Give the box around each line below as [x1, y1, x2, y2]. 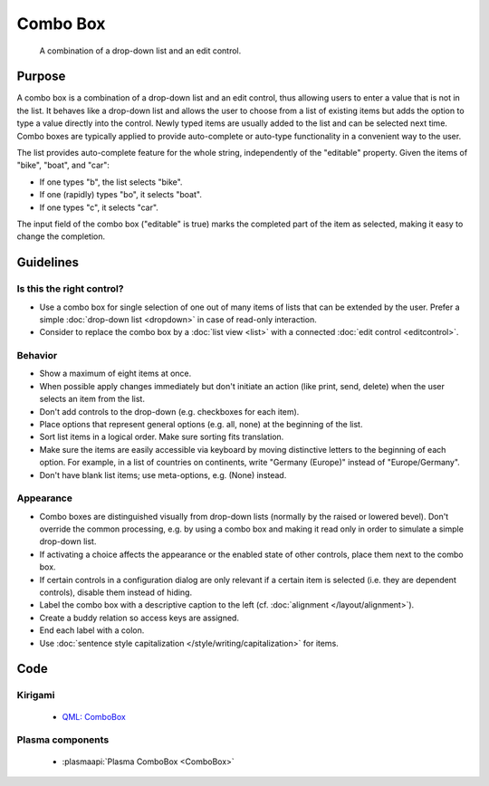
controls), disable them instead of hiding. [39, 587, 193, 598]
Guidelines [16, 254, 79, 271]
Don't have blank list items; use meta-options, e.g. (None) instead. [39, 469, 287, 480]
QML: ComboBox [62, 711, 126, 722]
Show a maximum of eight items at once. [39, 368, 192, 379]
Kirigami [16, 689, 55, 702]
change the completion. [16, 231, 106, 242]
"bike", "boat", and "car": [16, 159, 110, 171]
